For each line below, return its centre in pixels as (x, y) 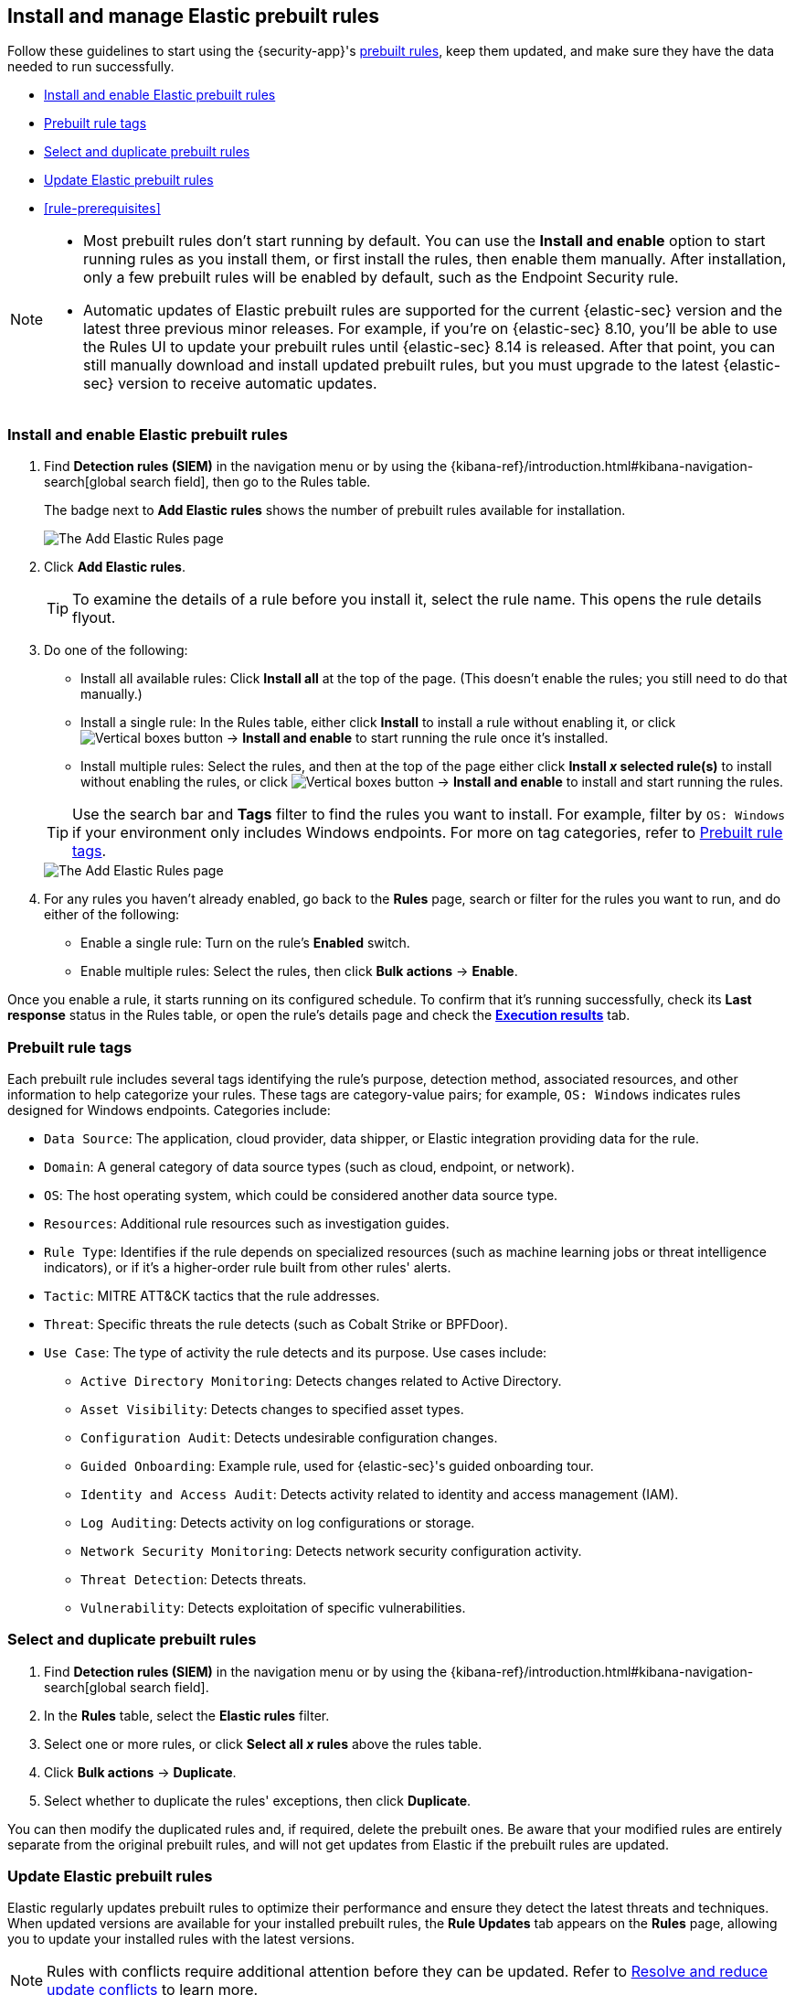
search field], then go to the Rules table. (250, 482)
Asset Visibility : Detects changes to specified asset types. (272, 1409)
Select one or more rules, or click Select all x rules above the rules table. (263, 1743)
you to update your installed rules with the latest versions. (181, 1939)
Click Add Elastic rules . (115, 567)
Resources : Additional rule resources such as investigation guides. (247, 1223)
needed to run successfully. (91, 67)
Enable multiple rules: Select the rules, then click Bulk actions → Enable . (299, 971)
